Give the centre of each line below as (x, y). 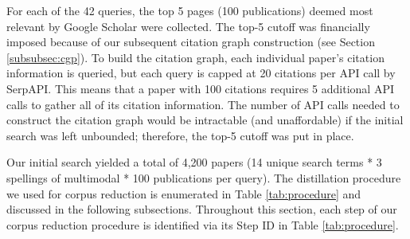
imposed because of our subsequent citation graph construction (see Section (191, 42)
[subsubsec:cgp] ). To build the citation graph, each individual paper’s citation (195, 57)
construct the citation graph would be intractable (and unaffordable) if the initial (205, 120)
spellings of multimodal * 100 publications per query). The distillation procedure (204, 177)
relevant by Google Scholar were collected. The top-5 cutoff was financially (188, 26)
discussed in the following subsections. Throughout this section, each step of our (202, 209)
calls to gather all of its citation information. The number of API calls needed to (203, 104)
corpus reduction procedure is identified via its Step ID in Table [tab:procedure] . (203, 224)
